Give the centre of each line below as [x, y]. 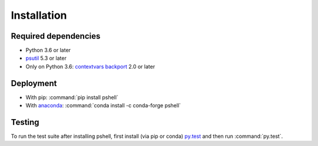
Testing [25, 122]
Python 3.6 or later [48, 50]
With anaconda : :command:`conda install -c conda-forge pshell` [103, 106]
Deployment [34, 83]
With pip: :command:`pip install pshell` [72, 97]
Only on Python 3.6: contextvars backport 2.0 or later [90, 66]
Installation [39, 15]
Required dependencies [56, 36]
